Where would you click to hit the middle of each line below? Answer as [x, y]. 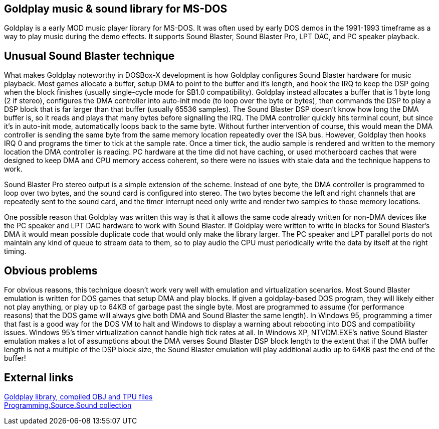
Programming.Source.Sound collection [68, 405]
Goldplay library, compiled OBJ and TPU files [78, 396]
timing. [15, 251]
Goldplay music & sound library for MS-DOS [116, 9]
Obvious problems [51, 270]
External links [39, 377]
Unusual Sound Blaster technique [89, 56]
